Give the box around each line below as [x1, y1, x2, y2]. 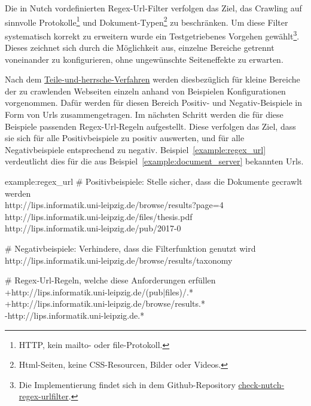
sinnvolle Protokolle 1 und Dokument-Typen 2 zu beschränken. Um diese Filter [5, 14, 288, 28]
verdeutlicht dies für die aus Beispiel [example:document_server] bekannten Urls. [5, 155, 304, 167]
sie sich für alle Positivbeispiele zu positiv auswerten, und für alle [5, 132, 245, 144]
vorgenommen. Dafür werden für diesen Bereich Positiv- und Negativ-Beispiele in [5, 96, 303, 109]
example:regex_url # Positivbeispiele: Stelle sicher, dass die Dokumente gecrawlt [5, 175, 303, 188]
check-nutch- [238, 378, 285, 390]
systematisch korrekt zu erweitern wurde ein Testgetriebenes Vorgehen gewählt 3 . [5, 28, 300, 42]
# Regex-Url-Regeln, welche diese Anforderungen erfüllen [5, 274, 216, 286]
